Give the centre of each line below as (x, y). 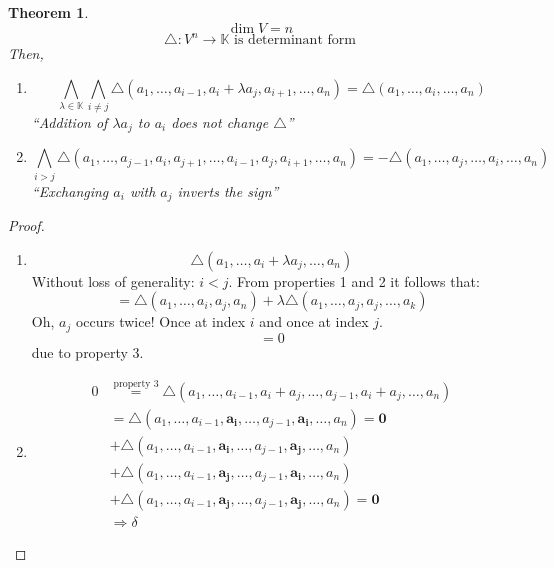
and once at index (314, 321)
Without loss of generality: (113, 280)
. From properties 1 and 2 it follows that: (354, 280)
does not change (220, 122)
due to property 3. (87, 351)
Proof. (26, 225)
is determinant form (295, 40)
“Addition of (69, 122)
